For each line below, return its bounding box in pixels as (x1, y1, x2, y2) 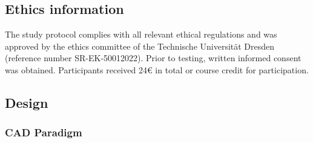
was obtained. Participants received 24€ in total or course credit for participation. (5, 63, 309, 76)
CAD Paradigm (5, 125, 82, 140)
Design (5, 93, 48, 111)
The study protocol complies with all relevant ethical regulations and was (5, 28, 277, 41)
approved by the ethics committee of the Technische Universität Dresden (5, 39, 275, 52)
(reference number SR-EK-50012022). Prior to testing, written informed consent (5, 52, 301, 64)
